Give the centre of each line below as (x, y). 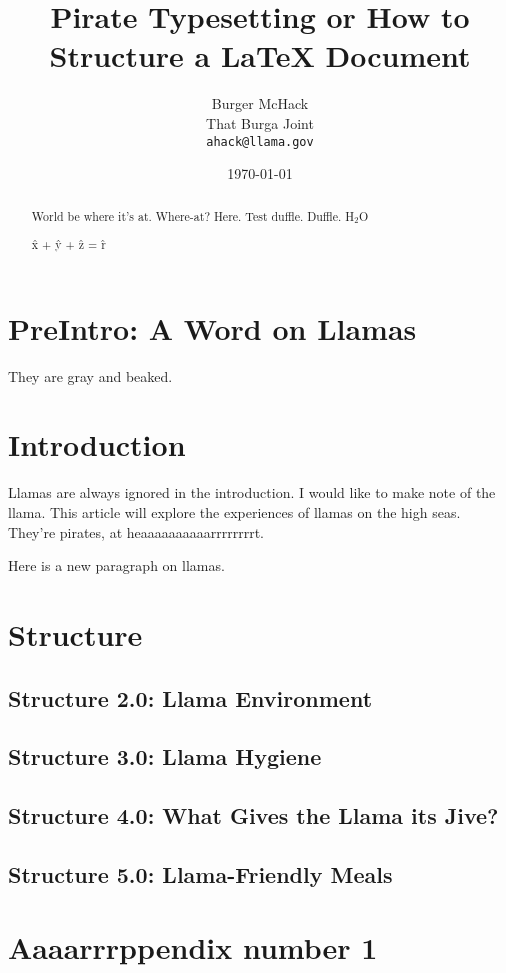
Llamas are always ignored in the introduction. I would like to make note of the (252, 492)
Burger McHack (260, 103)
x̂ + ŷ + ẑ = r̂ (68, 244)
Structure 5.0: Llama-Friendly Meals (200, 873)
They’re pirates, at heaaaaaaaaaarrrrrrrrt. (136, 531)
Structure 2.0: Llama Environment (190, 697)
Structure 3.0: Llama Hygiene (165, 756)
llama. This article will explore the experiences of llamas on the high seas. (234, 512)
